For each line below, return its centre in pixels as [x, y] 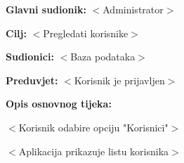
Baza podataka [103, 57]
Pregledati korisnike [86, 33]
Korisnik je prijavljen [119, 80]
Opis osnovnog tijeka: [59, 104]
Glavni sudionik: [46, 9]
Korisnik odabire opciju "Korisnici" [93, 127]
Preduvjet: [32, 80]
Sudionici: [30, 57]
